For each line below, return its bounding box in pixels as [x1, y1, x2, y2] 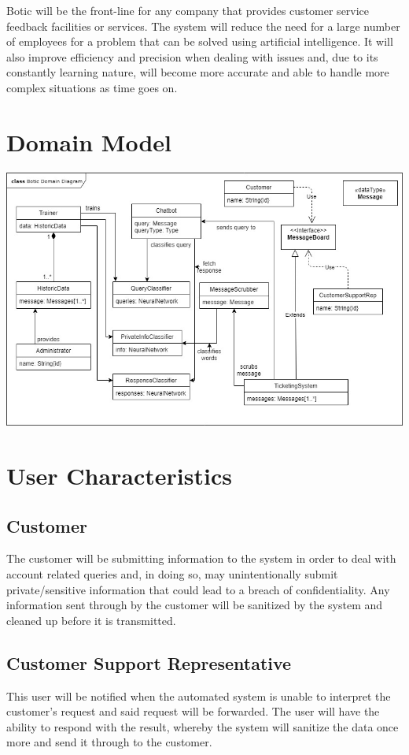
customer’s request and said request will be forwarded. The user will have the [6, 703, 380, 720]
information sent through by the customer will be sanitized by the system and [6, 597, 383, 613]
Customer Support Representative [6, 650, 292, 675]
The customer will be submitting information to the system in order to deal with [6, 550, 396, 567]
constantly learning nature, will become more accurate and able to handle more [6, 64, 389, 80]
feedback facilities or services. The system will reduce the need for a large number [6, 17, 400, 34]
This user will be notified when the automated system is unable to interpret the [6, 687, 391, 704]
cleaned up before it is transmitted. [6, 612, 176, 628]
